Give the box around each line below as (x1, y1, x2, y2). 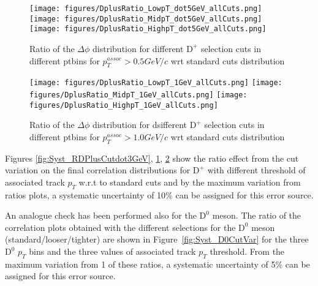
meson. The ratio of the (212, 209, 301, 222)
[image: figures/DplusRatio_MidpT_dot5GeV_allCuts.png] (29, 14, 262, 23)
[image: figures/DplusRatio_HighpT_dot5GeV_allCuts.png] (29, 24, 267, 34)
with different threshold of (207, 164, 306, 176)
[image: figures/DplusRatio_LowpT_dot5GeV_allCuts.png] (29, 4, 262, 13)
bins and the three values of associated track (29, 245, 196, 258)
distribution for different (93, 42, 184, 55)
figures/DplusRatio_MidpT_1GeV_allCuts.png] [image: (29, 91, 248, 100)
